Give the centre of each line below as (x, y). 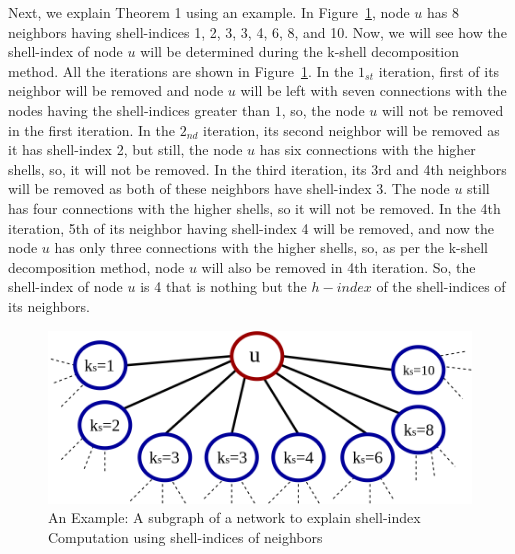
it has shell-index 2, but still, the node (125, 149)
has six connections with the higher (367, 149)
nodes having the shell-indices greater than (139, 109)
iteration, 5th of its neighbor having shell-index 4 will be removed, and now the (251, 227)
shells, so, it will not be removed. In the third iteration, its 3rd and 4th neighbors (257, 168)
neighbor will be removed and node (116, 90)
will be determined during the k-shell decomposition (299, 51)
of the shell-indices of (441, 286)
